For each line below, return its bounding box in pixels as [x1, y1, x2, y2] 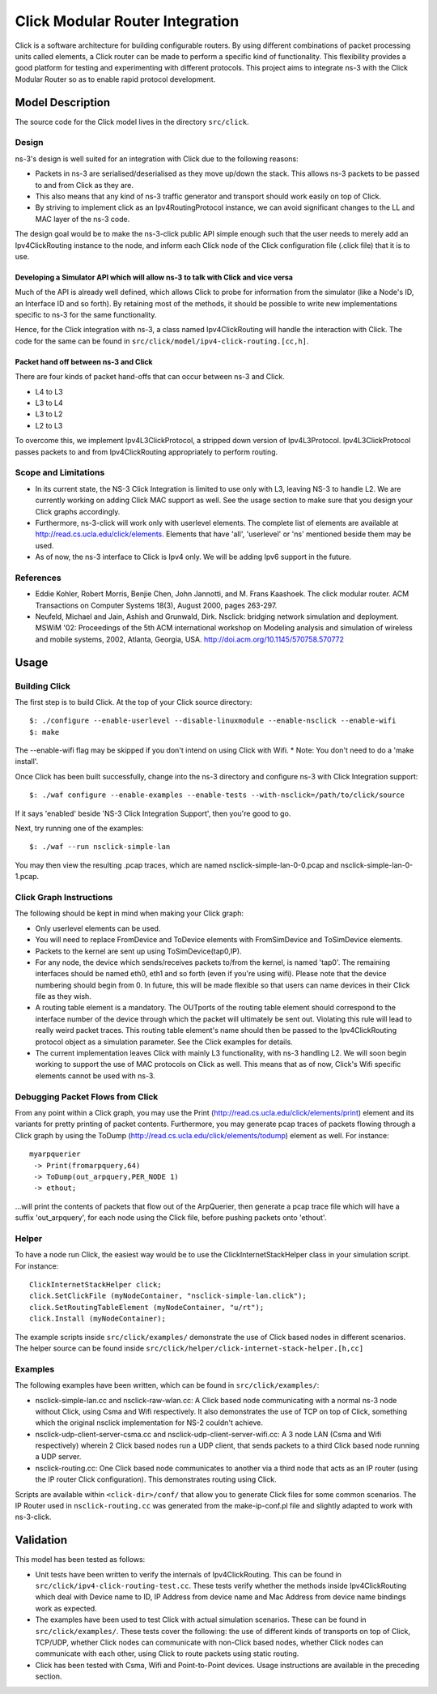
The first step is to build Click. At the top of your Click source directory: [15, 697, 252, 706]
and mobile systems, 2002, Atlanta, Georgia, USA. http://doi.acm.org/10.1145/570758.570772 [35, 634, 344, 644]
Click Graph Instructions [15, 891, 113, 902]
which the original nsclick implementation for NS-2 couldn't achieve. [35, 1418, 263, 1427]
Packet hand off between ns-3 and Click [15, 356, 153, 366]
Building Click [15, 681, 71, 692]
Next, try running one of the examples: [15, 823, 144, 834]
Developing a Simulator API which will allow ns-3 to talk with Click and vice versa [15, 272, 293, 282]
